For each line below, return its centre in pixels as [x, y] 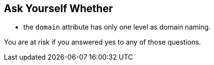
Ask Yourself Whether [58, 8]
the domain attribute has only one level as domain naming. [117, 27]
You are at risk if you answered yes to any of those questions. [102, 42]
